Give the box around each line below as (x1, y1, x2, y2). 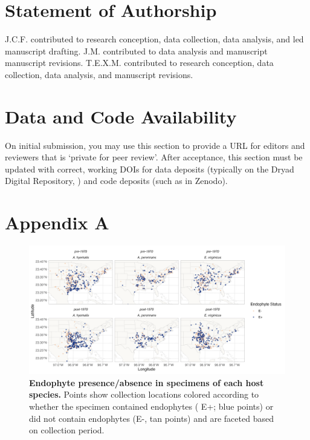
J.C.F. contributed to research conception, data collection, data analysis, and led (5, 33, 304, 45)
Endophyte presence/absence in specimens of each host (29, 376, 264, 389)
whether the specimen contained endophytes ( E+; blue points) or (29, 399, 274, 412)
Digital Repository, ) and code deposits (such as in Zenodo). (5, 174, 228, 187)
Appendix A (5, 210, 109, 235)
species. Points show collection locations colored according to (29, 388, 259, 401)
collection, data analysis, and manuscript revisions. (5, 68, 193, 80)
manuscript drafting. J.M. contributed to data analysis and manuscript (5, 44, 268, 57)
